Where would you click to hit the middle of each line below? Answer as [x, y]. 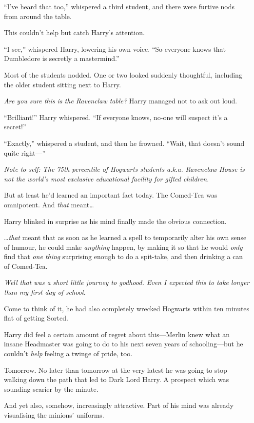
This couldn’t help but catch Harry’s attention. [74, 32]
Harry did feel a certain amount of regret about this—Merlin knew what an [117, 334]
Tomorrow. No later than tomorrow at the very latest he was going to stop [116, 370]
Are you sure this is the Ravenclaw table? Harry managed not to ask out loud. [121, 101]
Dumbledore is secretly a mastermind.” [62, 58]
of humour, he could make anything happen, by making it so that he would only [123, 247]
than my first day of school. [45, 292]
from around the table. [38, 16]
